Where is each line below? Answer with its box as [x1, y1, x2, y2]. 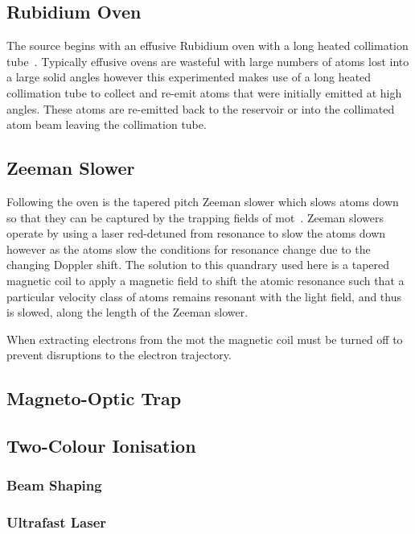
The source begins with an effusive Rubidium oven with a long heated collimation [6, 37, 409, 54]
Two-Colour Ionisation [6, 433, 196, 458]
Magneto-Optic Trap [6, 386, 182, 411]
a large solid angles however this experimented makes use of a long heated [6, 68, 372, 85]
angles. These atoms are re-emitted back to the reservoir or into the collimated [6, 100, 395, 117]
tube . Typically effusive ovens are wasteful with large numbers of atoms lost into [6, 52, 409, 69]
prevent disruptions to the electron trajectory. [6, 346, 232, 363]
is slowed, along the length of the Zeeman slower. [6, 304, 249, 321]
